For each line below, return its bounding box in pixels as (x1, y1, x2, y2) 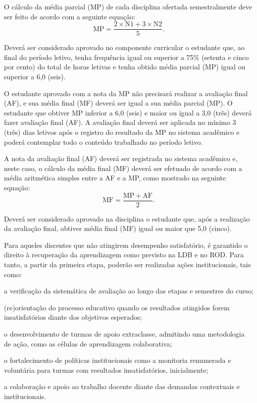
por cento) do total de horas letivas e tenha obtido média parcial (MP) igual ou (4, 61, 246, 72)
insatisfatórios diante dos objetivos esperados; (4, 312, 142, 322)
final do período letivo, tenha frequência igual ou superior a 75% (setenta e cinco (4, 52, 249, 62)
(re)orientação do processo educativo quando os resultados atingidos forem (4, 302, 230, 312)
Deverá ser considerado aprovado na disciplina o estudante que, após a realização (4, 213, 250, 224)
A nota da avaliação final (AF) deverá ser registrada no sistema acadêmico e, (4, 153, 238, 164)
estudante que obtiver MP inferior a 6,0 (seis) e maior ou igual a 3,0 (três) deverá (4, 107, 252, 117)
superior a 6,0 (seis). (4, 71, 66, 82)
